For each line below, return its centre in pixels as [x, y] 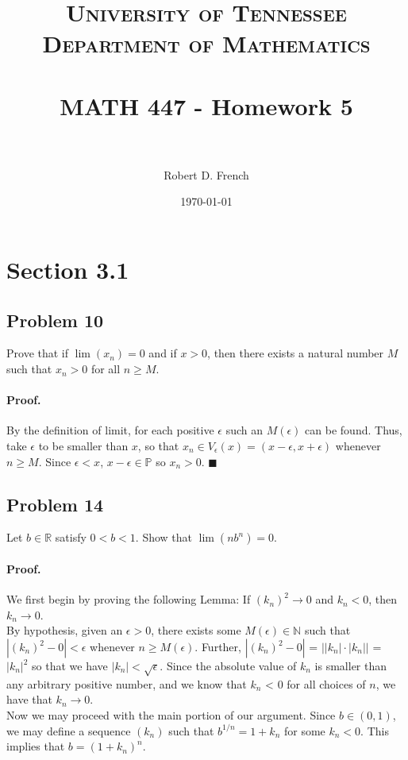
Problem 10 [55, 320]
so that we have [70, 665]
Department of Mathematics [206, 43]
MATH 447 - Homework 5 [206, 105]
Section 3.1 [68, 270]
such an [244, 430]
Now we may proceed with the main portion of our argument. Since [171, 714]
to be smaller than [83, 446]
